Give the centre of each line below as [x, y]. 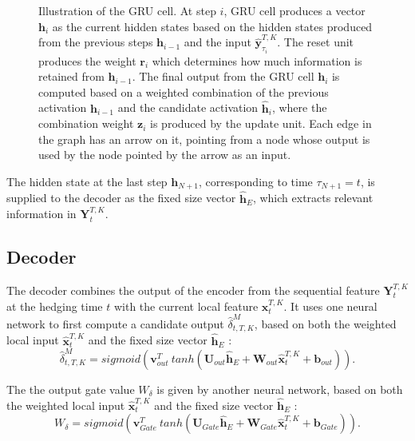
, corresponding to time [255, 181]
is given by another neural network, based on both [280, 389]
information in [41, 214]
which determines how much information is [257, 60]
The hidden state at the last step [87, 181]
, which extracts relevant [313, 198]
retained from [71, 76]
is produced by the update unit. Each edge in [261, 123]
